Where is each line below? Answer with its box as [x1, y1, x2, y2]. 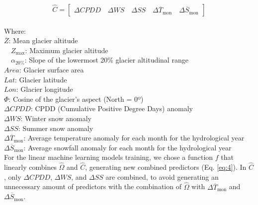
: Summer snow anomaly [18, 123, 93, 133]
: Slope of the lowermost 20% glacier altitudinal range [24, 55, 188, 65]
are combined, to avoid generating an [105, 171, 219, 182]
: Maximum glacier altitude [25, 45, 108, 55]
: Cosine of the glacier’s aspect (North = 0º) [8, 93, 144, 104]
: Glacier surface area [19, 64, 84, 74]
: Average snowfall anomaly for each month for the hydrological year [23, 142, 232, 152]
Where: [4, 25, 26, 36]
